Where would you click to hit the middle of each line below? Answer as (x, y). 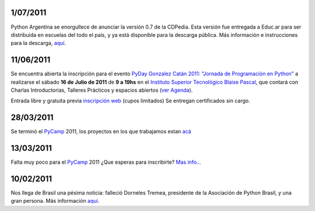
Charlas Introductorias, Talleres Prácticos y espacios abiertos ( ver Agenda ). (102, 90)
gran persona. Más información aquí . (55, 201)
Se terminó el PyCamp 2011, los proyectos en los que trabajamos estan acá (101, 132)
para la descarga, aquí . (38, 43)
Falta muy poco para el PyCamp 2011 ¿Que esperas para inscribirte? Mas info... (106, 162)
